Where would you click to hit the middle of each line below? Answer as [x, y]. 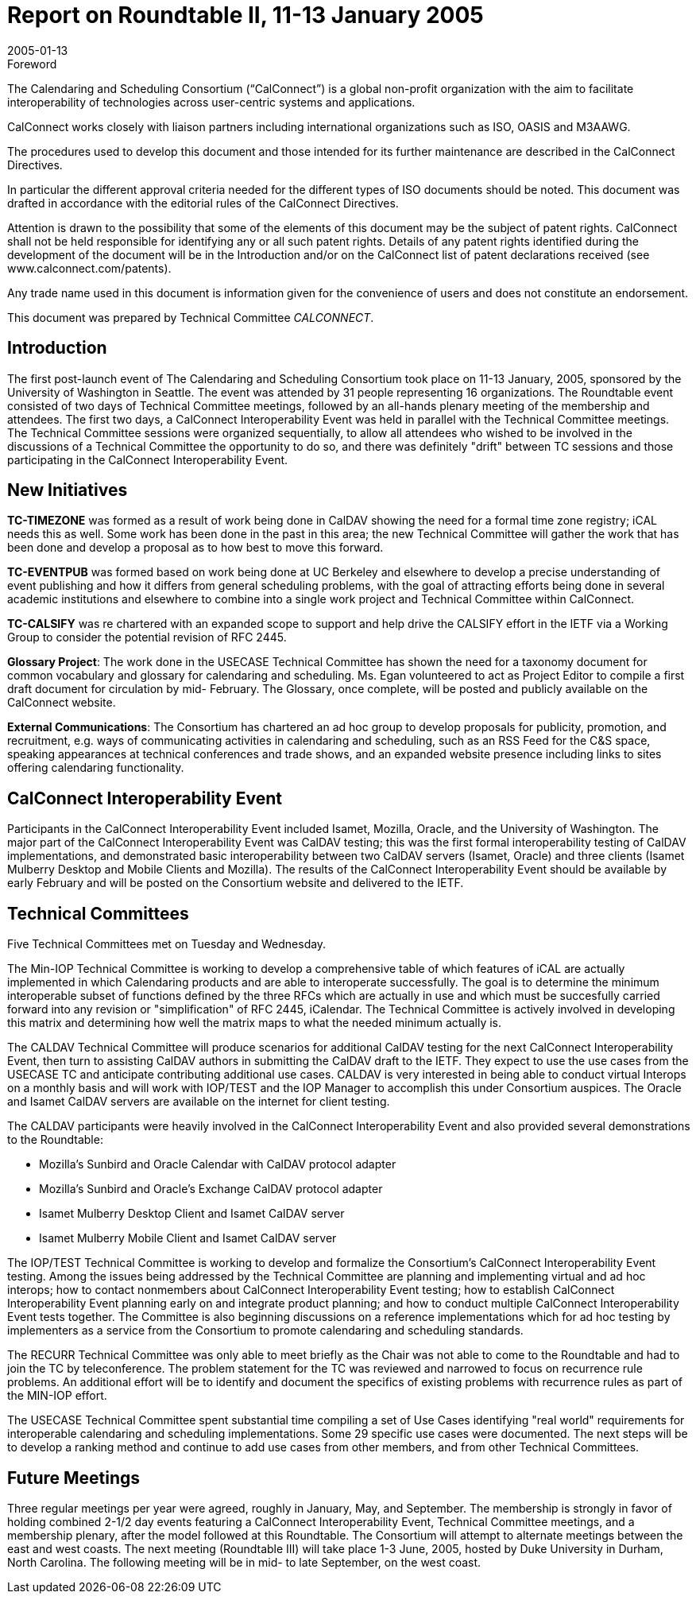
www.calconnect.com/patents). [89, 268]
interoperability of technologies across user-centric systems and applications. [211, 102]
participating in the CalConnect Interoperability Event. [148, 459]
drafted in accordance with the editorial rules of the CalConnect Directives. [203, 203]
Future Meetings [74, 1478]
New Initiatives [68, 490]
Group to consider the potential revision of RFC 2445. [147, 637]
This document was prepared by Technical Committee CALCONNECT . [191, 317]
